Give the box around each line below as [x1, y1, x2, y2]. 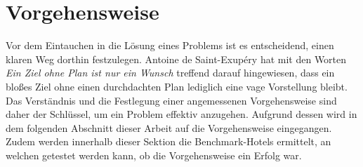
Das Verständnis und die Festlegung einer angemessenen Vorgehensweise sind [6, 93, 337, 107]
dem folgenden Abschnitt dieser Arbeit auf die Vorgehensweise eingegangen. [6, 120, 332, 135]
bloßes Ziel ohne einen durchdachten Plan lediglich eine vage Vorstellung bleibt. [6, 79, 348, 93]
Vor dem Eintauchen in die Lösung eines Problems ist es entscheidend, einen [6, 38, 334, 53]
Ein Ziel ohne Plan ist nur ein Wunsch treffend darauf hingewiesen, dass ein [6, 65, 335, 80]
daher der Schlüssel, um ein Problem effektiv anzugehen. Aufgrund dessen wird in [6, 107, 357, 121]
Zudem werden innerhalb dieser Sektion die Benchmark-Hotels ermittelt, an [6, 134, 331, 149]
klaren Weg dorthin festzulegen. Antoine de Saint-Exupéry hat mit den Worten [6, 51, 347, 66]
